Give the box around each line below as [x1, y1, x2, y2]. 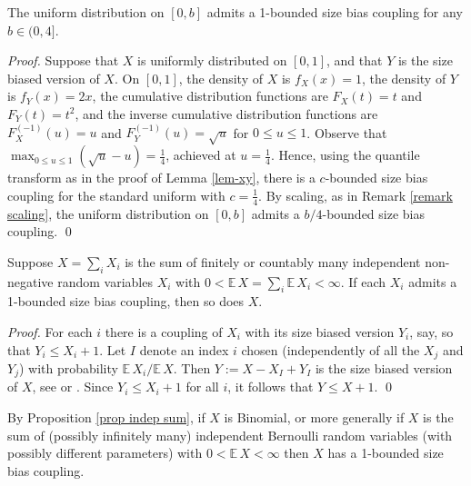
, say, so [409, 322, 454, 341]
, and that [326, 51, 383, 70]
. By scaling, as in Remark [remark [258, 185, 453, 204]
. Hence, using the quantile [270, 145, 420, 164]
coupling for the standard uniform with [7, 185, 225, 204]
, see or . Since [32, 377, 114, 396]
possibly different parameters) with [7, 443, 203, 462]
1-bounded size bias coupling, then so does [7, 292, 245, 311]
